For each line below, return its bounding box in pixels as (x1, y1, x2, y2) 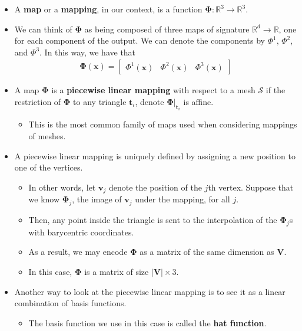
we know (28, 193, 60, 205)
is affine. (183, 96, 214, 107)
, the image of (72, 193, 122, 205)
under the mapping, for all (135, 193, 230, 205)
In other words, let (28, 181, 96, 193)
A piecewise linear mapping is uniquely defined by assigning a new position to (14, 149, 296, 162)
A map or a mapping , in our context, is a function (14, 3, 203, 15)
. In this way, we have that (39, 45, 136, 58)
